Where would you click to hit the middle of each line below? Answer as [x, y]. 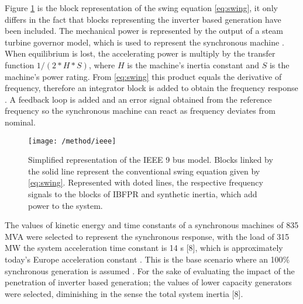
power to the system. [66, 205]
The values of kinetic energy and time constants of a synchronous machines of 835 [152, 225]
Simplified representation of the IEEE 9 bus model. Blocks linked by [151, 160]
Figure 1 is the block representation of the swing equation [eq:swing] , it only [141, 8]
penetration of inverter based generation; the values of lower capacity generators [148, 282]
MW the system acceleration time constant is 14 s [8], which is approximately [144, 248]
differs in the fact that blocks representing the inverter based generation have [143, 19]
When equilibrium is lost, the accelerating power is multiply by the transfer [140, 53]
